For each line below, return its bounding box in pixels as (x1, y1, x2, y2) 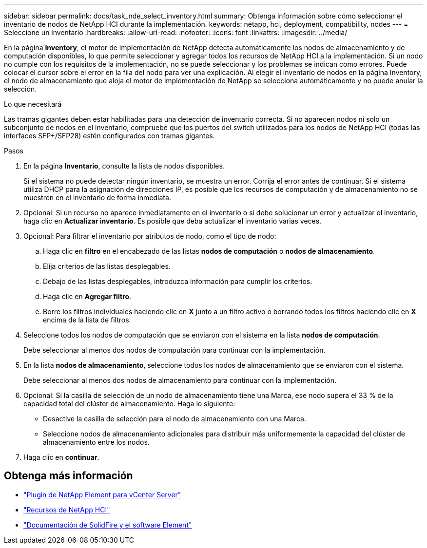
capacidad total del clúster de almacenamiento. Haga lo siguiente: (23, 399, 235, 408)
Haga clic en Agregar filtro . (43, 292, 132, 301)
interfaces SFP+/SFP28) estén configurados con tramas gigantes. (4, 132, 215, 140)
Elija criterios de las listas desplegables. (43, 262, 171, 270)
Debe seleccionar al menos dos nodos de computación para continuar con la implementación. (23, 346, 326, 354)
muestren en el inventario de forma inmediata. (23, 193, 171, 202)
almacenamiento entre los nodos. (43, 438, 150, 446)
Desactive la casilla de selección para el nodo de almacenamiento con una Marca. (43, 415, 306, 423)
